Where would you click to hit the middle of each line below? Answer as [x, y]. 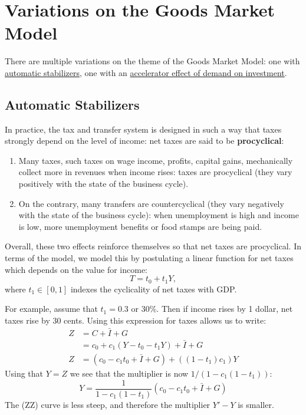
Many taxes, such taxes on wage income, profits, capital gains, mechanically [156, 160]
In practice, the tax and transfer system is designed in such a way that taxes [143, 129]
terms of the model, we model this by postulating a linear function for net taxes [149, 258]
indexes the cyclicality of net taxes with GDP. [154, 289]
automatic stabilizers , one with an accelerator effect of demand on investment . [146, 72]
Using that [24, 373]
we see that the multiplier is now [129, 373]
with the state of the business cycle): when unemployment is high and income [159, 215]
